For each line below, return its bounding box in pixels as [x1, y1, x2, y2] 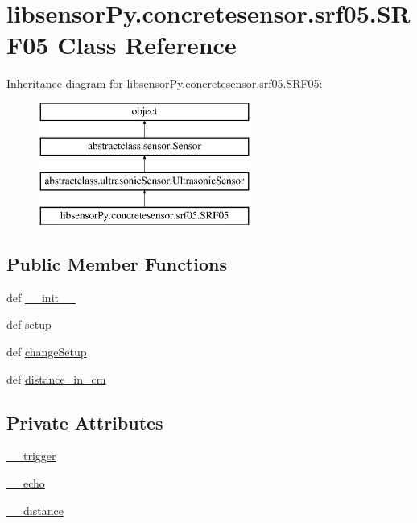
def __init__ [6, 288, 76, 305]
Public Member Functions [6, 251, 227, 276]
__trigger [6, 447, 56, 464]
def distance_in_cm [6, 370, 106, 387]
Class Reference [57, 28, 237, 61]
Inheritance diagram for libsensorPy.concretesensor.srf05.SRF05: [6, 75, 323, 92]
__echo [6, 475, 45, 492]
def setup [6, 316, 52, 333]
